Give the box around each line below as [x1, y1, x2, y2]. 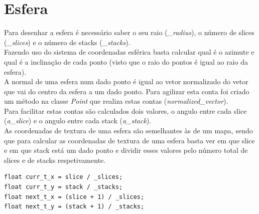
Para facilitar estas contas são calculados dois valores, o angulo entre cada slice [4, 105, 247, 116]
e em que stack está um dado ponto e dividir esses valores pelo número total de [4, 145, 248, 155]
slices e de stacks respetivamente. [4, 154, 106, 165]
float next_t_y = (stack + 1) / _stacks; [4, 203, 145, 210]
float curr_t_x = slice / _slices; [4, 173, 123, 181]
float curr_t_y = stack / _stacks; [4, 183, 123, 191]
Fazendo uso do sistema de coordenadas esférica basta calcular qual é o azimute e [4, 47, 254, 57]
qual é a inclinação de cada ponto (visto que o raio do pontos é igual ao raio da [4, 56, 248, 67]
